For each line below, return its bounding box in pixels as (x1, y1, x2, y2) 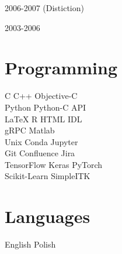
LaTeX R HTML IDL (5, 112, 82, 125)
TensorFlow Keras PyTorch (5, 158, 103, 170)
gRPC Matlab (5, 124, 55, 136)
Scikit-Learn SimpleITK (5, 170, 90, 182)
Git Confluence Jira (5, 147, 75, 159)
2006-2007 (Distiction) (5, 2, 84, 13)
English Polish (5, 238, 56, 250)
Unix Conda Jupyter (5, 135, 78, 147)
